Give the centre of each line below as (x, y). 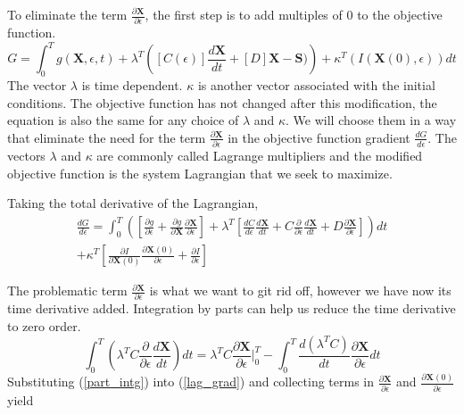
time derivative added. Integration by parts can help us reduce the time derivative (232, 308)
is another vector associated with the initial (316, 85)
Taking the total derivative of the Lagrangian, (133, 203)
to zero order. (44, 326)
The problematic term (67, 290)
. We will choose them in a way (371, 120)
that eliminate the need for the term (107, 137)
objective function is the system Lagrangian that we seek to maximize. (200, 173)
